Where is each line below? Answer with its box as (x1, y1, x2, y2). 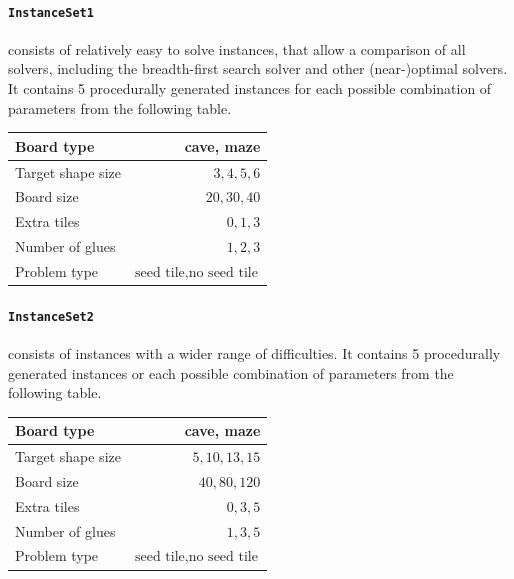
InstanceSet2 (8, 309, 94, 324)
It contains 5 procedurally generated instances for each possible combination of (8, 78, 492, 99)
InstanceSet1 (8, 5, 94, 20)
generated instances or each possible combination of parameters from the (8, 362, 454, 383)
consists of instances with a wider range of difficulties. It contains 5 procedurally (8, 342, 501, 363)
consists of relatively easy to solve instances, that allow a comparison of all (8, 38, 466, 59)
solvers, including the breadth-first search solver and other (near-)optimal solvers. (8, 58, 508, 79)
